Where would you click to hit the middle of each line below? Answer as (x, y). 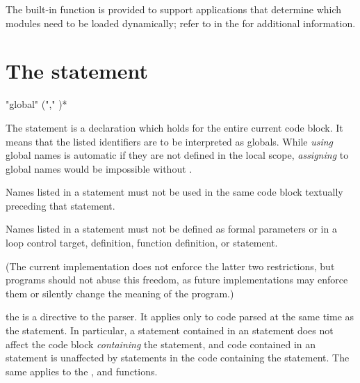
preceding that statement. (60, 205)
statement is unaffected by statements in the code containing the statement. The (178, 358)
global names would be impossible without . (99, 168)
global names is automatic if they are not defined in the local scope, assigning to (177, 155)
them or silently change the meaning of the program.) (120, 293)
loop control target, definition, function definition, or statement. (142, 243)
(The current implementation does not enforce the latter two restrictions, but (170, 266)
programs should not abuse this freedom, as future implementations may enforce (177, 280)
